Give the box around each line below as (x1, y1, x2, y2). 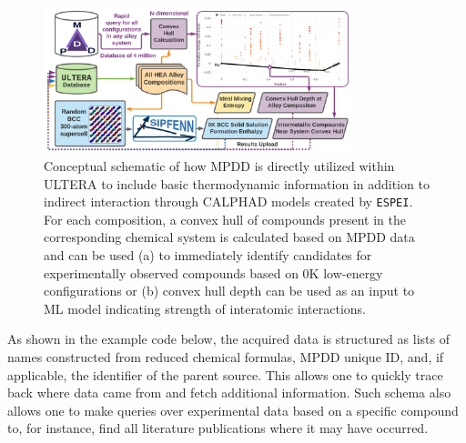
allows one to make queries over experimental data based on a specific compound (7, 400, 459, 419)
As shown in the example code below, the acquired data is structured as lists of (7, 329, 450, 348)
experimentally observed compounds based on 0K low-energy (44, 263, 383, 282)
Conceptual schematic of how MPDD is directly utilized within (44, 156, 395, 175)
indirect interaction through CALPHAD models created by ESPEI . (44, 192, 413, 211)
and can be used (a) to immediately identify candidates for (44, 245, 372, 264)
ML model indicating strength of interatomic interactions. (44, 298, 366, 317)
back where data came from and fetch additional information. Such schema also (7, 383, 451, 402)
